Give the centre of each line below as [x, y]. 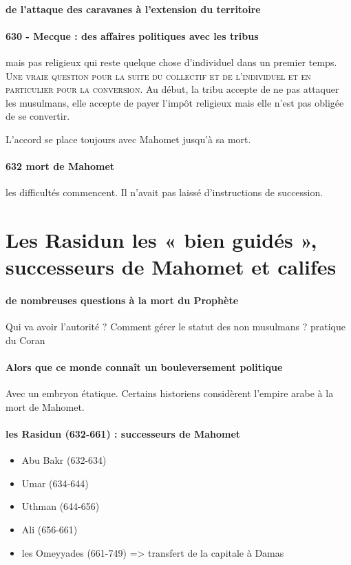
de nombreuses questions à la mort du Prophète [122, 300]
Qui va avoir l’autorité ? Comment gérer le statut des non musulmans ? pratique [175, 327]
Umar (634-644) [55, 483]
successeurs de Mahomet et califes [171, 267]
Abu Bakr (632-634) [64, 460]
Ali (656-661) [50, 530]
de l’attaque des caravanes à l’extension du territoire [133, 9]
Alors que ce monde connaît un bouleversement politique [144, 367]
